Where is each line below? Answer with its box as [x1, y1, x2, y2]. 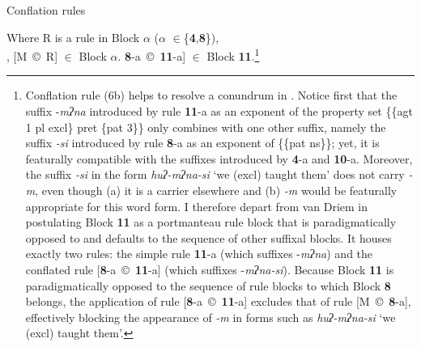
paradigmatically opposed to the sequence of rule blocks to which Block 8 [25, 277, 391, 294]
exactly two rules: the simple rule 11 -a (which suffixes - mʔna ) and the [25, 245, 373, 262]
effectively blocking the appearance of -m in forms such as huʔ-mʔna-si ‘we [25, 308, 396, 325]
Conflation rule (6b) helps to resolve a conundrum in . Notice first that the [25, 87, 398, 104]
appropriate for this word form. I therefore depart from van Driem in [25, 197, 368, 214]
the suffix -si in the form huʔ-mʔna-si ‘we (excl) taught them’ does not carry [25, 166, 405, 183]
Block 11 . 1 [206, 45, 260, 64]
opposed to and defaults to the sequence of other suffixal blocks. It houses [25, 229, 392, 246]
